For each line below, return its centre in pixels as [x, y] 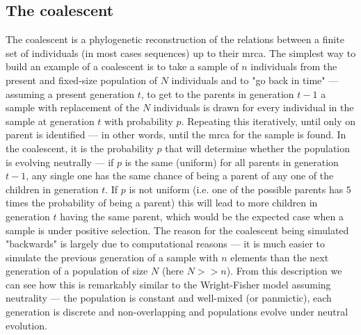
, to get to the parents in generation [217, 93]
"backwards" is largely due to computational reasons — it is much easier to [166, 244]
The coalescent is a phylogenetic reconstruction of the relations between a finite [175, 39]
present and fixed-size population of [81, 80]
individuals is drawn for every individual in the [254, 107]
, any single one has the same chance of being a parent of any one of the [180, 175]
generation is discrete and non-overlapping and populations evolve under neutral [177, 312]
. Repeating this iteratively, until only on [268, 121]
